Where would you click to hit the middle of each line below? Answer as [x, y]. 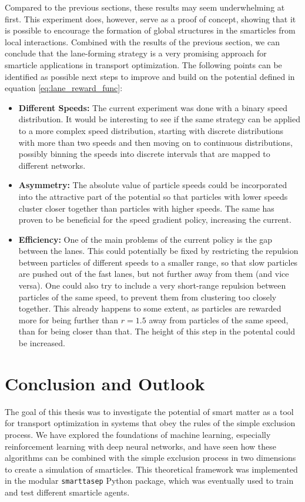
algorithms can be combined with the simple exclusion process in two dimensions [150, 458]
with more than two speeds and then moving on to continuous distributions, [155, 142]
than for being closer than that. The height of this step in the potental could [157, 331]
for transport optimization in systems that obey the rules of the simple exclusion [150, 423]
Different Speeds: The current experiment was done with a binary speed [153, 107]
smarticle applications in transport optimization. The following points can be [143, 64]
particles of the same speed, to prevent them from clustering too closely [148, 297]
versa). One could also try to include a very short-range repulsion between [152, 285]
